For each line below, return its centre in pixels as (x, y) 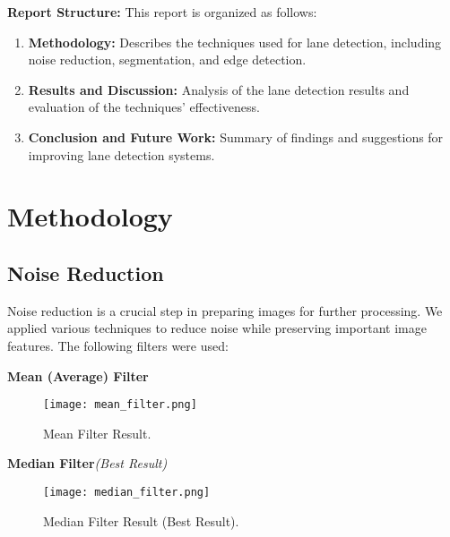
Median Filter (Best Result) (87, 463)
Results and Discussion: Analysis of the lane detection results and (219, 89)
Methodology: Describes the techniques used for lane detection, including (235, 42)
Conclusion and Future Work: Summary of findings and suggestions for (236, 136)
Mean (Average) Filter (78, 375)
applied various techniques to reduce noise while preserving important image (217, 328)
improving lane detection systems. (121, 154)
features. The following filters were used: (118, 345)
